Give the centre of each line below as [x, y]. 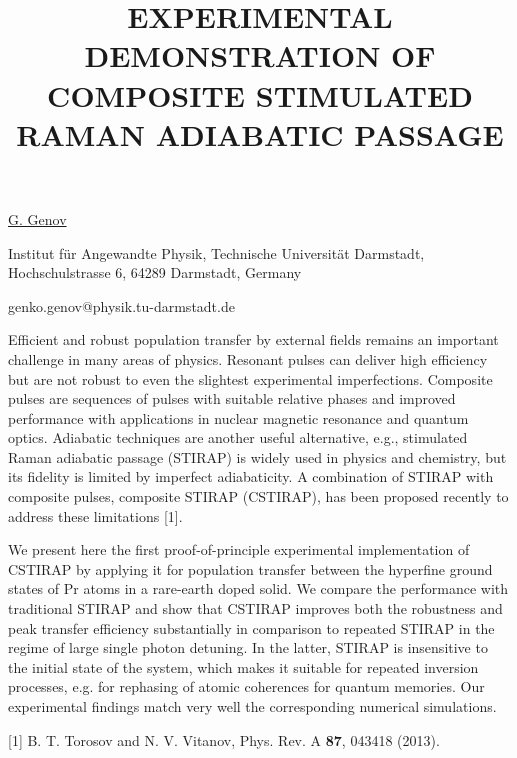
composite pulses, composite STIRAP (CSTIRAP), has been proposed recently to [258, 496]
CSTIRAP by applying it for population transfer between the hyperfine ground [250, 568]
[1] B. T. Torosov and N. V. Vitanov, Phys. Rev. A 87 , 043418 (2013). [224, 739]
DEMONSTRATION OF [260, 55]
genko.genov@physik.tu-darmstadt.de [121, 305]
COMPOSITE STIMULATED [260, 94]
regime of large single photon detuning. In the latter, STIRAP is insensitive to [248, 647]
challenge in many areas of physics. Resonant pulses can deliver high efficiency [248, 358]
